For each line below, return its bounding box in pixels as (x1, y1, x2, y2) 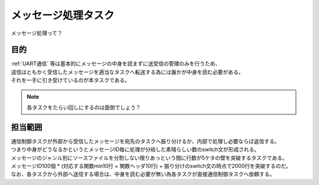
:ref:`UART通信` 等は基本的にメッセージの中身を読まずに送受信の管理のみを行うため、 (11, 60, 221, 67)
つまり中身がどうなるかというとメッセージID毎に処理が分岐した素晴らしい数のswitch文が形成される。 (11, 146, 260, 153)
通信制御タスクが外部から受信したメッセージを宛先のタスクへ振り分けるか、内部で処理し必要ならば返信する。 (11, 137, 280, 144)
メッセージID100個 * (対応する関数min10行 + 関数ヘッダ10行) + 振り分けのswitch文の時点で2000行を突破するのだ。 (11, 163, 292, 170)
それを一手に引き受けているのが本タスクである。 (11, 77, 130, 84)
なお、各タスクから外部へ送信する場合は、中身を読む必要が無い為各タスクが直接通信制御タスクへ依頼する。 (11, 171, 275, 178)
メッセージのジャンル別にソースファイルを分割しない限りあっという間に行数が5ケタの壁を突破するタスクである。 (11, 154, 288, 161)
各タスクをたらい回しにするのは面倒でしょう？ (27, 104, 141, 111)
